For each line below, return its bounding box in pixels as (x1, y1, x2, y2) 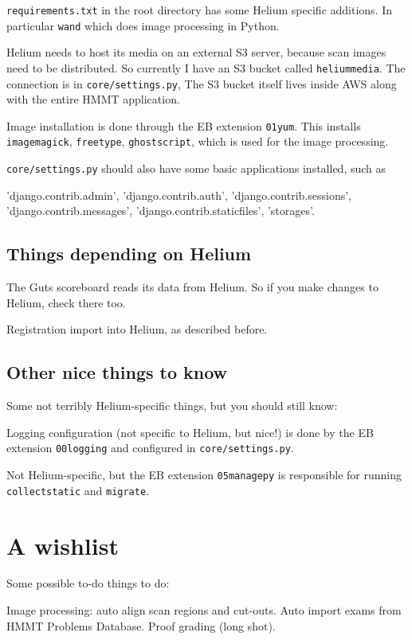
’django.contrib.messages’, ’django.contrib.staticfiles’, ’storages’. (6, 202, 315, 219)
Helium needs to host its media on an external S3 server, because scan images (6, 44, 386, 60)
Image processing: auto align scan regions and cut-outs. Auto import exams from (6, 602, 402, 619)
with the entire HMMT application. (6, 91, 180, 107)
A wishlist (6, 529, 119, 561)
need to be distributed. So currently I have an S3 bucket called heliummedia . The (6, 59, 406, 76)
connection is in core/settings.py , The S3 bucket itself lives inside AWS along (6, 75, 397, 92)
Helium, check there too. (6, 294, 126, 310)
